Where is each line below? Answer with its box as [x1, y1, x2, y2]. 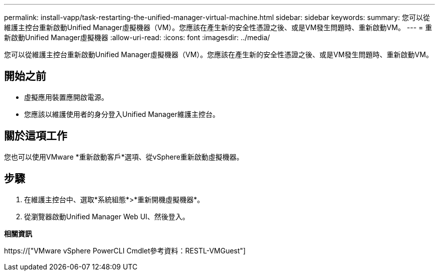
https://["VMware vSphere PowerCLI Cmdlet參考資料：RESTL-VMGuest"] [4, 246, 246, 255]
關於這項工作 [4, 129, 67, 143]
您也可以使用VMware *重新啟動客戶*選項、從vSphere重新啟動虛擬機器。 [4, 152, 244, 161]
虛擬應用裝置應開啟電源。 [24, 92, 108, 101]
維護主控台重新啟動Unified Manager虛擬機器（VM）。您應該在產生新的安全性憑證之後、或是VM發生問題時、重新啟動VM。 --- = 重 [4, 23, 432, 32]
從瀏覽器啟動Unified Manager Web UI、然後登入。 [24, 212, 189, 221]
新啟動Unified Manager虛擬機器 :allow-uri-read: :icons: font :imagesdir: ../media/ [4, 33, 270, 42]
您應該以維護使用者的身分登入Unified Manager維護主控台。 [24, 109, 220, 118]
